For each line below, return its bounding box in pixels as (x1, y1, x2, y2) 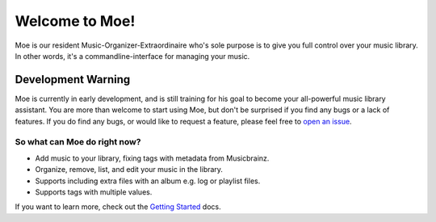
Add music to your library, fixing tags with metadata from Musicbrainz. (35, 153, 270, 163)
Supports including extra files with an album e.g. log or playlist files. (35, 176, 261, 186)
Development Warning (15, 73, 131, 86)
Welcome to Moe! (15, 12, 136, 30)
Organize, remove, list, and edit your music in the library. (35, 165, 224, 174)
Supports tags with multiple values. (35, 186, 153, 197)
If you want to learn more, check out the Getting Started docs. (15, 202, 221, 212)
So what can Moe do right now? (15, 136, 141, 148)
